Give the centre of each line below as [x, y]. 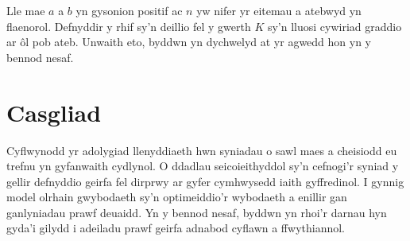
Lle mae [26, 10]
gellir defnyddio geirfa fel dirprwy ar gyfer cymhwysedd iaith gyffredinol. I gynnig [205, 181]
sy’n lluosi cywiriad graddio [335, 26]
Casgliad [54, 112]
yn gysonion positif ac [129, 10]
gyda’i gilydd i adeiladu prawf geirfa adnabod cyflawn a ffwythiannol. [176, 228]
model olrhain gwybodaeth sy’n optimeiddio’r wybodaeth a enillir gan [177, 197]
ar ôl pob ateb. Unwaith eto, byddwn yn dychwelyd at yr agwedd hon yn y [189, 42]
